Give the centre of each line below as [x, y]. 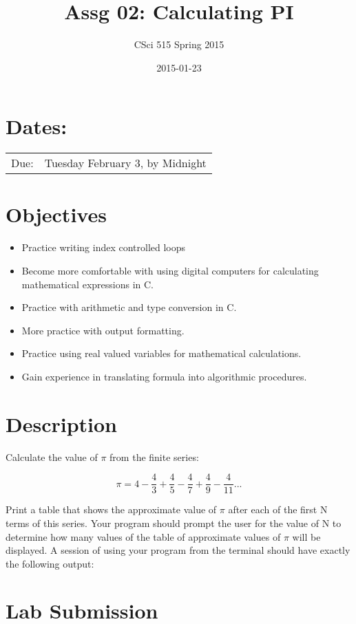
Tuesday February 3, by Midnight [125, 163]
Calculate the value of [52, 456]
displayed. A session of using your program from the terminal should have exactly [178, 550]
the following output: [50, 563]
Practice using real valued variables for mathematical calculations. [161, 353]
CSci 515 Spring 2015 [179, 44]
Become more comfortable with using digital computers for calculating [170, 270]
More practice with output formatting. [103, 330]
